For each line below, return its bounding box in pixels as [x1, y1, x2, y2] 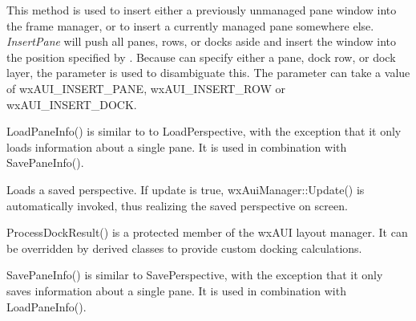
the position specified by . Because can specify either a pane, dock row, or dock [6, 48, 396, 65]
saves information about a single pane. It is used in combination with [6, 282, 346, 299]
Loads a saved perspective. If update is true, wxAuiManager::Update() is [6, 181, 365, 197]
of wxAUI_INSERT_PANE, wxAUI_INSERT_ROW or [6, 79, 285, 96]
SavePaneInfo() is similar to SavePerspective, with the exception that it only [6, 266, 383, 283]
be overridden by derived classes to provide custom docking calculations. [6, 239, 362, 256]
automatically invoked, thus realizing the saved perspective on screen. [6, 197, 348, 213]
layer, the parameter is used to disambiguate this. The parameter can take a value [6, 64, 410, 81]
